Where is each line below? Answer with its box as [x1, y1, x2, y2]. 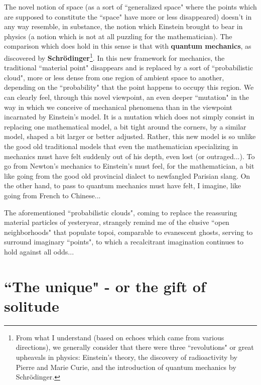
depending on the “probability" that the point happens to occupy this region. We [4, 82, 254, 92]
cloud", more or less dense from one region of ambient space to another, [4, 72, 224, 82]
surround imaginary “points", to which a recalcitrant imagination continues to [4, 236, 244, 247]
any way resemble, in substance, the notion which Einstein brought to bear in [4, 21, 243, 32]
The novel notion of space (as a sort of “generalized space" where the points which [4, 2, 257, 12]
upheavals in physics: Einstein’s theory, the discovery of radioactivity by [16, 352, 237, 362]
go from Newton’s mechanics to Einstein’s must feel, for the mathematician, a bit [4, 161, 254, 171]
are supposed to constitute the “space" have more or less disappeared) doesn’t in [4, 11, 252, 22]
